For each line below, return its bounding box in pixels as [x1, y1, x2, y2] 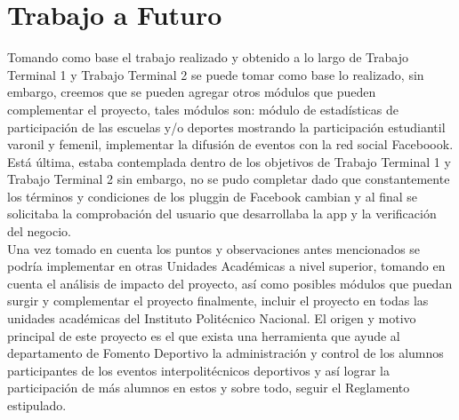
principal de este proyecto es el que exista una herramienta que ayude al [7, 326, 400, 345]
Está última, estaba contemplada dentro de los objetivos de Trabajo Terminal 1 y [7, 152, 451, 170]
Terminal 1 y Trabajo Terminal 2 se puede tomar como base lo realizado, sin [7, 65, 424, 83]
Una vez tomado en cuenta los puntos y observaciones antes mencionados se [7, 239, 421, 258]
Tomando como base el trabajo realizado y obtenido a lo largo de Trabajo [7, 48, 408, 67]
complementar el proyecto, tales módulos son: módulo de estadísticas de [7, 99, 399, 118]
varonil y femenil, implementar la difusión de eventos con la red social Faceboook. [7, 135, 454, 154]
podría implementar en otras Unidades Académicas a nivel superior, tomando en [7, 257, 446, 275]
